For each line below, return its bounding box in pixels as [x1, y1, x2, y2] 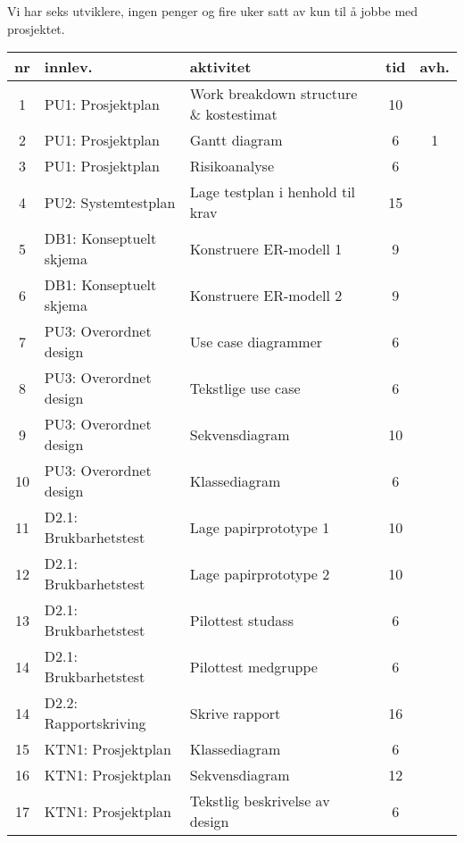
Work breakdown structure [189, 83, 358, 104]
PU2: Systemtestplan [44, 191, 176, 213]
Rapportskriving [44, 713, 146, 734]
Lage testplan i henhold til [189, 181, 356, 203]
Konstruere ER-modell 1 [189, 238, 343, 259]
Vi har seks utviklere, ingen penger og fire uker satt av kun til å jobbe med [7, 2, 418, 20]
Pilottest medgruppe [189, 655, 318, 677]
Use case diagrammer [189, 330, 323, 352]
